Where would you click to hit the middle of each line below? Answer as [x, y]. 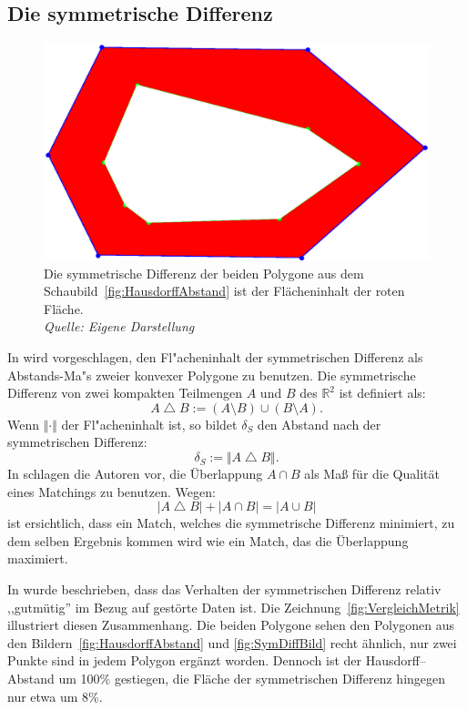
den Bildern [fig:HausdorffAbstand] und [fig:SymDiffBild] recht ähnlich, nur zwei [232, 642]
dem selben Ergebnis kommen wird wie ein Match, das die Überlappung [208, 540]
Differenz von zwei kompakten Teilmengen [125, 393]
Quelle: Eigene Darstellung [119, 326]
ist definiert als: [382, 393]
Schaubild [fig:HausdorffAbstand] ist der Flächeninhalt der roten [224, 291]
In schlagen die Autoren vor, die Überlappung [135, 474]
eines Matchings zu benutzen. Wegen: [112, 491]
